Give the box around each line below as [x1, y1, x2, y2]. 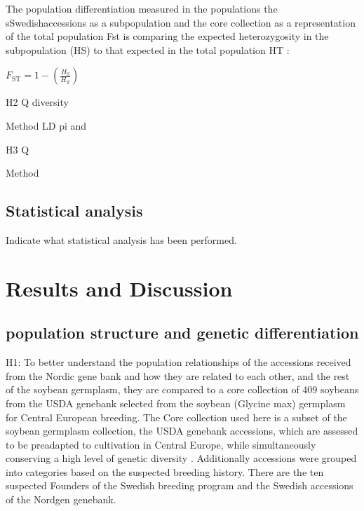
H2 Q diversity [6, 95, 69, 109]
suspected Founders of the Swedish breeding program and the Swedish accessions [6, 478, 353, 493]
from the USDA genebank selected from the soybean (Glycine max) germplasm [6, 395, 346, 410]
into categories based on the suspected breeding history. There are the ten [6, 464, 324, 479]
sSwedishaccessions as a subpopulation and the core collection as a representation [6, 15, 356, 29]
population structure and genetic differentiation [6, 322, 359, 343]
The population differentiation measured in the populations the [6, 1, 278, 15]
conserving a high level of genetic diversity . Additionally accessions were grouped [6, 451, 357, 465]
